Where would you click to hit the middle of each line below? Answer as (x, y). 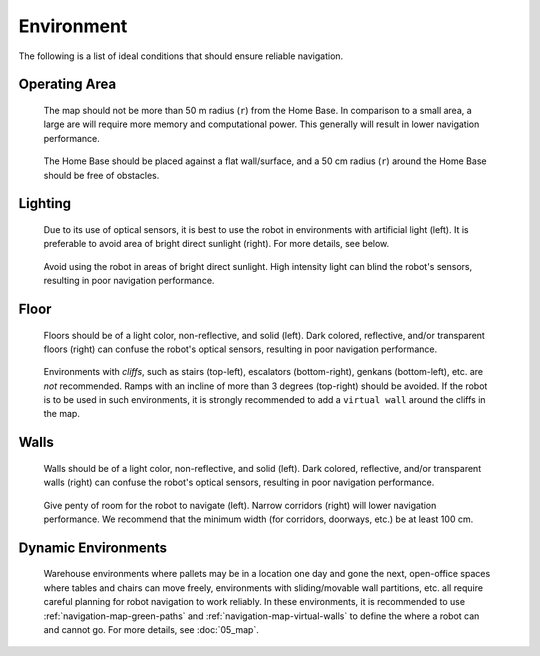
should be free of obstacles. (101, 175)
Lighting (45, 203)
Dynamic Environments (93, 547)
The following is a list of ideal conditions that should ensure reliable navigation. (181, 56)
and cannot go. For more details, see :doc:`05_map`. (151, 629)
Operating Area (67, 84)
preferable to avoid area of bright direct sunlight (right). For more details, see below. (216, 244)
